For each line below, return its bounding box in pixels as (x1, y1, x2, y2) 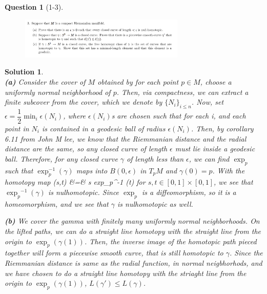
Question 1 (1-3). (5, 2, 64, 12)
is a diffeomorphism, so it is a (141, 186, 236, 197)
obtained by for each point (97, 76, 179, 87)
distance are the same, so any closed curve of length (5, 143, 168, 154)
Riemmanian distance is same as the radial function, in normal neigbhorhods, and (5, 257, 262, 268)
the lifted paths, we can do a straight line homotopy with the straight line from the (5, 225, 261, 236)
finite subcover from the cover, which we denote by (5, 96, 162, 107)
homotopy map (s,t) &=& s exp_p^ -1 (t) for (5, 177, 146, 187)
